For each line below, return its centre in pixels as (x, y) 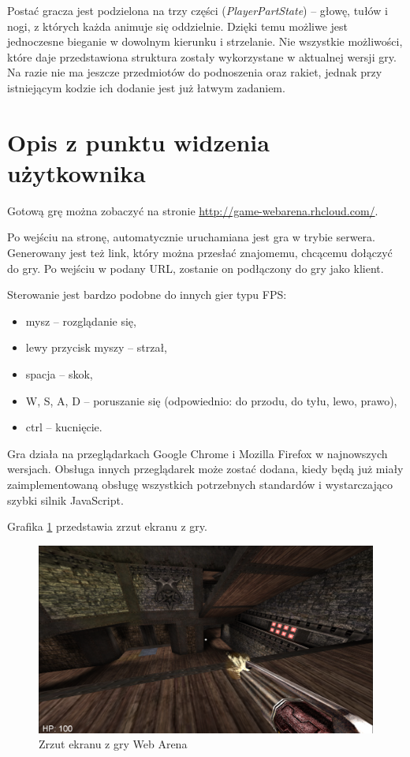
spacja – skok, (59, 374)
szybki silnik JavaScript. (65, 500)
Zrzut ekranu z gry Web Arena (113, 744)
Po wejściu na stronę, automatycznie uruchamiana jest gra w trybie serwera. (191, 237)
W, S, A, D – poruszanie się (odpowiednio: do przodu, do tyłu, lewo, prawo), (211, 400)
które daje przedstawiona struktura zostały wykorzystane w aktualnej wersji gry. (202, 56)
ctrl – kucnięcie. (64, 427)
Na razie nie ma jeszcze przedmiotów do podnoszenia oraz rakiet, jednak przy (195, 72)
